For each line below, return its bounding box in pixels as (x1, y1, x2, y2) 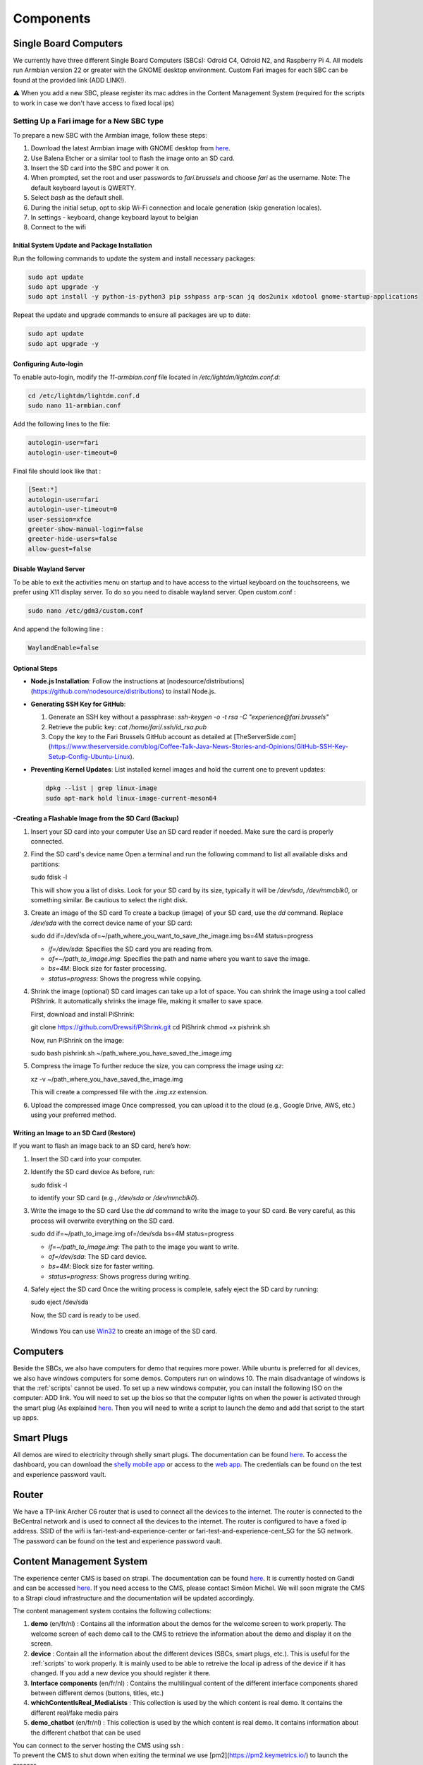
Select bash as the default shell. (30, 193, 124, 202)
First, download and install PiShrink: (30, 1010, 135, 1018)
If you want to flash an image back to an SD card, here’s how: (13, 1142, 192, 1150)
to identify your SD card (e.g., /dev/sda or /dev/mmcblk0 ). (30, 1193, 200, 1202)
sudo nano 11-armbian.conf (27, 402, 121, 409)
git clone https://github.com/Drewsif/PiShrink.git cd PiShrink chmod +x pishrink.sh (30, 1023, 271, 1031)
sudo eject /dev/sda (30, 1298, 89, 1306)
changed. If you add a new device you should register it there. (30, 1669, 211, 1677)
